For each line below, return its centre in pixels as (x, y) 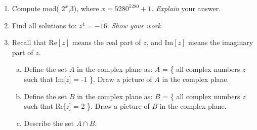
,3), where (83, 8)
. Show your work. (135, 25)
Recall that (29, 42)
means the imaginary (221, 42)
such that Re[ (45, 106)
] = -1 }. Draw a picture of (111, 79)
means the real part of (106, 42)
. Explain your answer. (186, 8)
